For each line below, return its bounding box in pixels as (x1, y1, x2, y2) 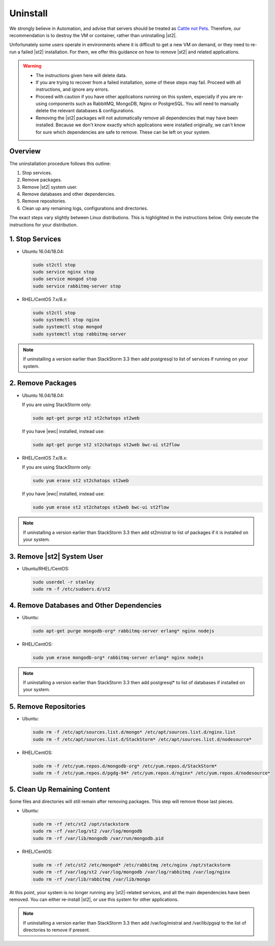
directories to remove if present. (23, 927, 91, 933)
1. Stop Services (9, 235, 61, 244)
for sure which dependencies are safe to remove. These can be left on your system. (35, 129, 211, 135)
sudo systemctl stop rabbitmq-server (32, 331, 127, 337)
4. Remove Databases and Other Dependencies (9, 601, 162, 610)
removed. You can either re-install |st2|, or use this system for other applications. (9, 896, 179, 902)
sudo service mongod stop (32, 276, 97, 282)
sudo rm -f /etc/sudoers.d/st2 (32, 586, 111, 592)
